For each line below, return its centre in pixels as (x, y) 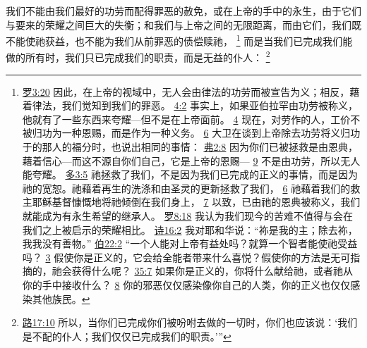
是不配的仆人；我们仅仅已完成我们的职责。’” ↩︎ (127, 336)
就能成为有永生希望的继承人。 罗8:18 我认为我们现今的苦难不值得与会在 (188, 216)
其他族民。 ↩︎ (61, 298)
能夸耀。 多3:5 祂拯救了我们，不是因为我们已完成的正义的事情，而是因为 (190, 174)
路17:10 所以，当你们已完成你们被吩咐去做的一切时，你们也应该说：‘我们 (190, 322)
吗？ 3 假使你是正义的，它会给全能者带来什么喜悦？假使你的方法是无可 (186, 257)
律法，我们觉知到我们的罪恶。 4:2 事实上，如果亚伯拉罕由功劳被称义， (195, 105)
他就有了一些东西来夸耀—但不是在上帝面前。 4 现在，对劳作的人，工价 (186, 119)
